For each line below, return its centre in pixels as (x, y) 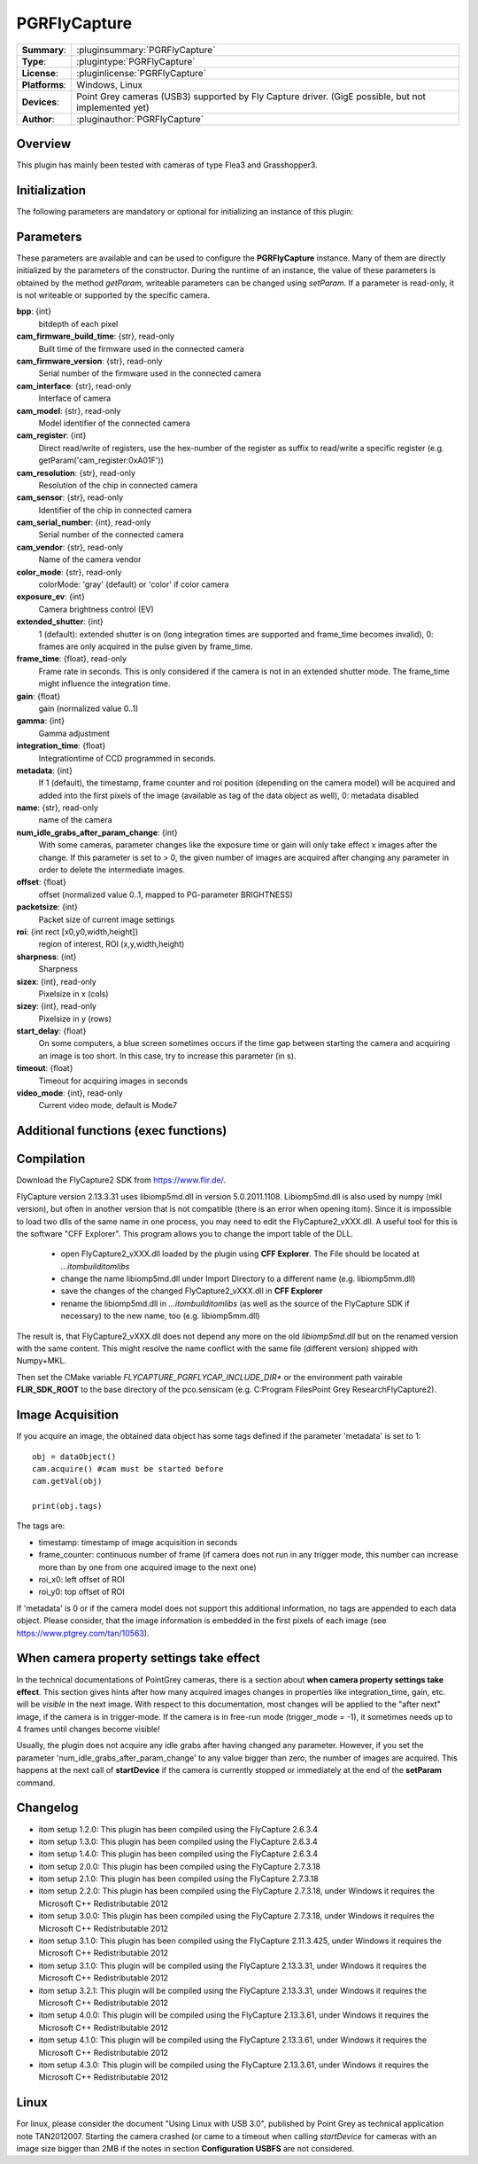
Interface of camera (75, 398)
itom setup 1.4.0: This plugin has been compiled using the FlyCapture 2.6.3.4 (178, 1854)
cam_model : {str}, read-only (69, 410)
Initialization (51, 190)
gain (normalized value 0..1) (89, 708)
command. (36, 1783)
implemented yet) (113, 107)
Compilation (51, 1159)
